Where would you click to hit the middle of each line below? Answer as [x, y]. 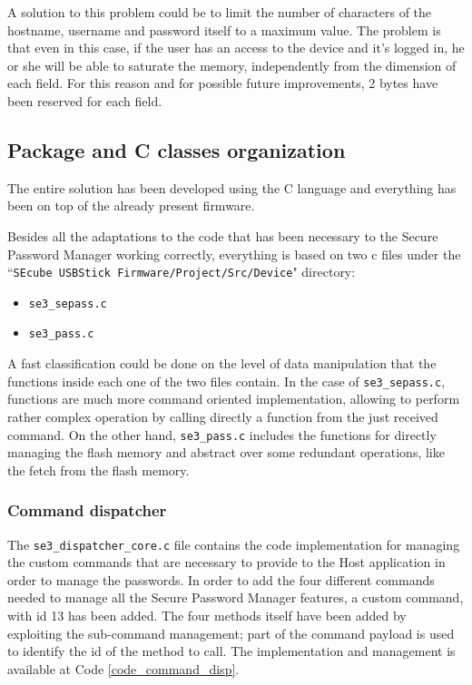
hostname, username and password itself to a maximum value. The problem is [224, 29]
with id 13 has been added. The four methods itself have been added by [207, 616]
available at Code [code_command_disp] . [123, 668]
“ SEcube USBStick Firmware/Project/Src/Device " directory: [182, 272]
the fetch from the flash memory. [98, 470]
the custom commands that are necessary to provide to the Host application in [226, 562]
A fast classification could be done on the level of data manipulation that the [222, 363]
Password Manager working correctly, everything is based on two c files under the [234, 254]
